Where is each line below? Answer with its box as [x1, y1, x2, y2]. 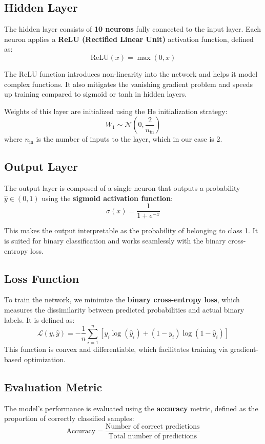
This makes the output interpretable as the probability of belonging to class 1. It [4, 225, 258, 236]
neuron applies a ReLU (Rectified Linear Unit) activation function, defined [4, 33, 254, 44]
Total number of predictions [108, 432, 197, 440]
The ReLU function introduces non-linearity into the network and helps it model [4, 68, 258, 79]
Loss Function [4, 270, 79, 286]
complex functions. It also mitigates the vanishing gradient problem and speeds [4, 78, 253, 89]
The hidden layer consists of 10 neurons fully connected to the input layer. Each [4, 24, 261, 34]
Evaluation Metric [4, 379, 103, 394]
